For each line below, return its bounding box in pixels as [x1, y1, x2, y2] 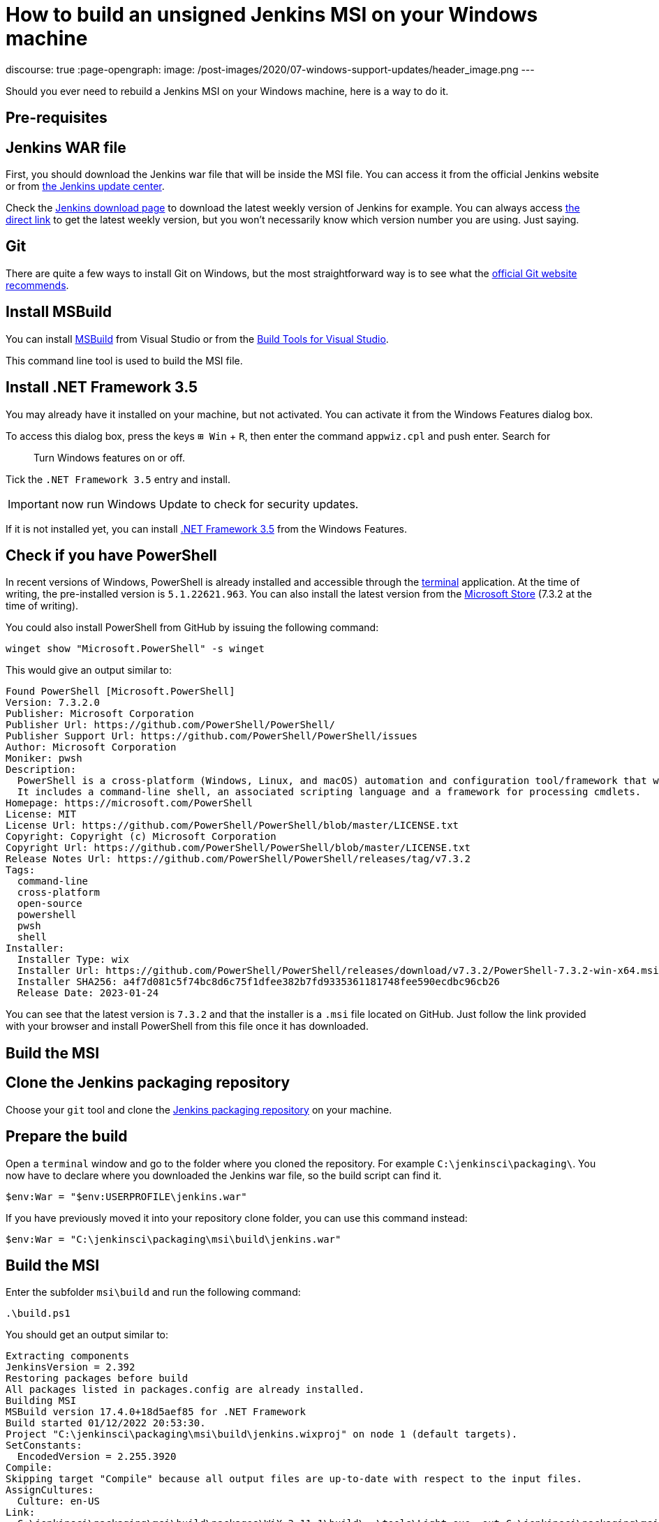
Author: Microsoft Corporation [6, 741, 177, 753]
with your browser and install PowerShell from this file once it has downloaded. [6, 1020, 369, 1033]
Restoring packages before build [6, 1373, 188, 1384]
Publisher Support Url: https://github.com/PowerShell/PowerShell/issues [6, 730, 418, 742]
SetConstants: [6, 1440, 82, 1451]
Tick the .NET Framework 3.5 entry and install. [6, 473, 230, 485]
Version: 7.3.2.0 [6, 697, 100, 709]
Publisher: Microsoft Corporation [6, 708, 194, 720]
